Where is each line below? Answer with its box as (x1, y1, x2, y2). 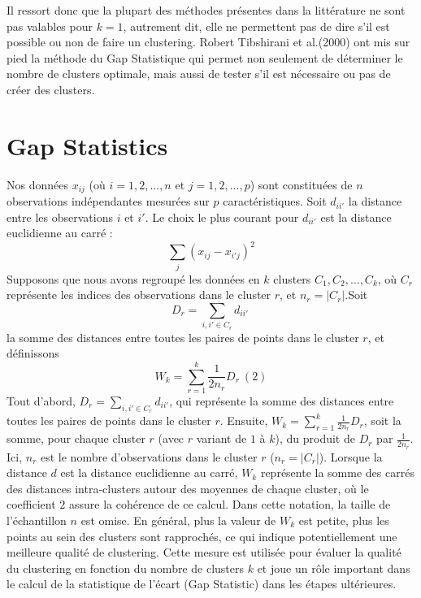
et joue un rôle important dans (257, 559, 410, 576)
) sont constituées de (250, 175, 353, 193)
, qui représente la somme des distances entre (169, 392, 394, 409)
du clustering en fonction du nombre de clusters (7, 559, 245, 576)
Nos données (7, 175, 68, 193)
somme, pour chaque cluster (7, 430, 145, 447)
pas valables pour (7, 17, 93, 34)
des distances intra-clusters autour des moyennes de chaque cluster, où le (7, 479, 369, 496)
